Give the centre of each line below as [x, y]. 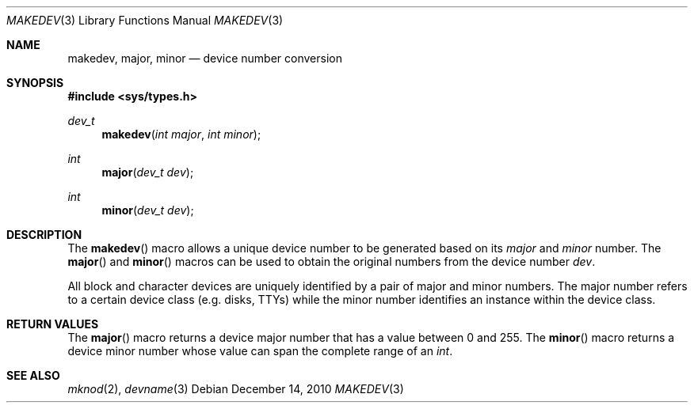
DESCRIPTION [44, 235]
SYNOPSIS [35, 83]
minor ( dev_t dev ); [148, 210]
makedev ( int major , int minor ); [181, 134]
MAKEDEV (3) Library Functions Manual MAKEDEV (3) [145, 20]
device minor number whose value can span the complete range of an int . [260, 351]
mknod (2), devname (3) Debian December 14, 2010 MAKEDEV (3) [236, 389]
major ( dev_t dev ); [148, 172]
